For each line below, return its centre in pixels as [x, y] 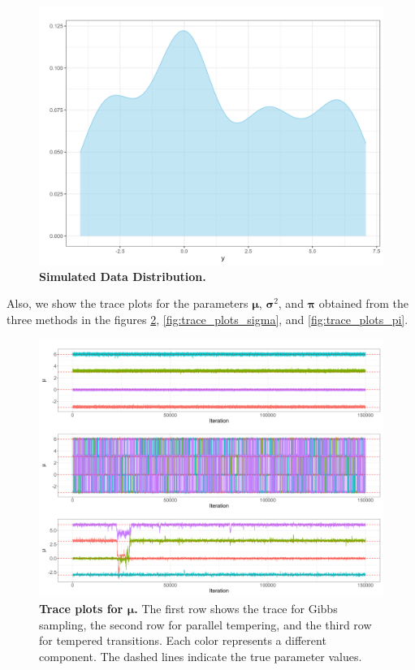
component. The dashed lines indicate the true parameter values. [201, 656]
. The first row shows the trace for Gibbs [236, 608]
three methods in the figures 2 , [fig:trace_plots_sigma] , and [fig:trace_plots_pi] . [207, 319]
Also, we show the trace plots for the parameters [128, 303]
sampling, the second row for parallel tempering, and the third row [205, 624]
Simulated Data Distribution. [123, 276]
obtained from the [363, 303]
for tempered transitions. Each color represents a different [183, 640]
